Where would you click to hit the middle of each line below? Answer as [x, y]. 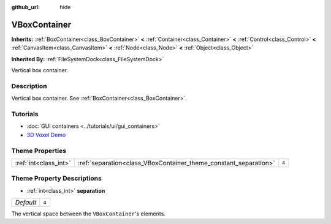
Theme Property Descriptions [57, 179]
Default [26, 203]
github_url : [25, 7]
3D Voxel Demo [46, 135]
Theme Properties [39, 151]
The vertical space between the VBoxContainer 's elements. [88, 214]
